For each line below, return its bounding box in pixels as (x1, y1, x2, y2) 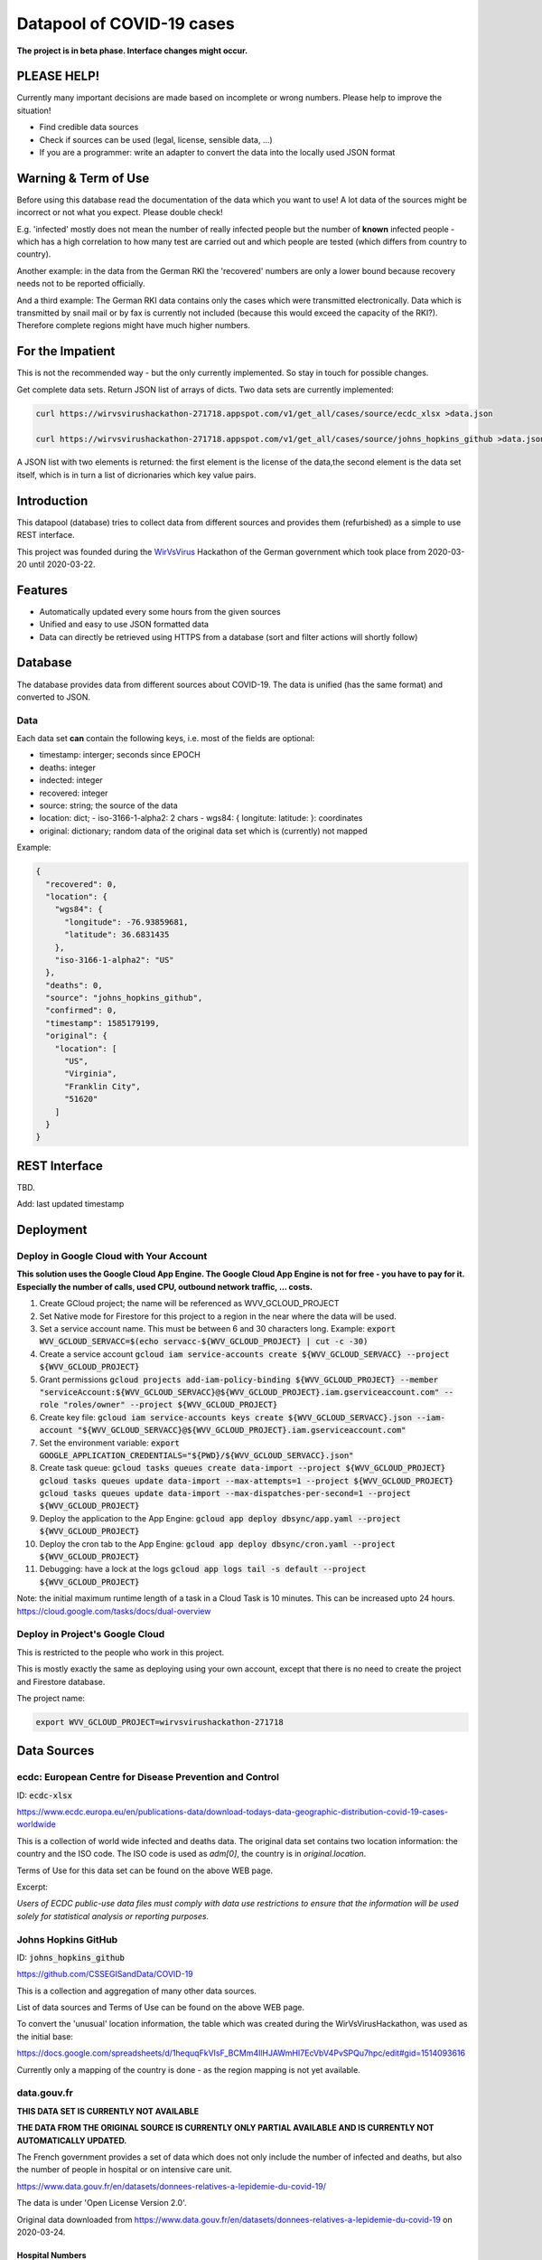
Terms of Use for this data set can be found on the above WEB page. (16, 1865, 274, 1876)
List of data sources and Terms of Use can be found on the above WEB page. (16, 2002, 305, 2013)
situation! (16, 105, 51, 116)
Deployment (16, 1222, 88, 1238)
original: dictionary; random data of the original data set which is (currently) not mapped (39, 825, 368, 836)
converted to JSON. (16, 692, 90, 702)
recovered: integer (39, 787, 108, 798)
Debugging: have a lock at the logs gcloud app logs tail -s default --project (39, 1564, 366, 1575)
